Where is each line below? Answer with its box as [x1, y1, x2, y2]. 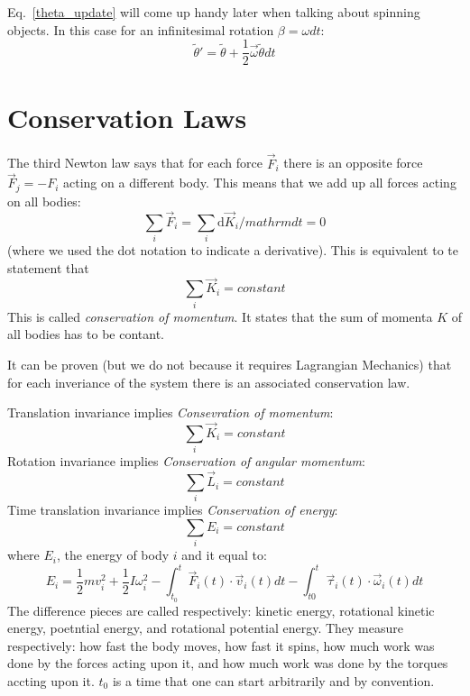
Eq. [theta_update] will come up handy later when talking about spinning [7, 3, 420, 21]
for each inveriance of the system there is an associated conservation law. [7, 372, 410, 391]
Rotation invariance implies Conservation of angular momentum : [7, 452, 365, 471]
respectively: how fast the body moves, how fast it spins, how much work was [7, 636, 435, 655]
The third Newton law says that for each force [7, 153, 263, 172]
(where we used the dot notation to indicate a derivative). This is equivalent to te [7, 241, 458, 259]
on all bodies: [7, 191, 81, 210]
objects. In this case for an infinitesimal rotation [7, 20, 274, 39]
